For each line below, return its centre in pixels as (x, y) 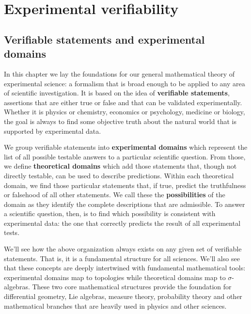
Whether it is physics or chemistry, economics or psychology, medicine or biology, (125, 112)
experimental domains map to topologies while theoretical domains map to (115, 277)
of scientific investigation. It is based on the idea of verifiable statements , (117, 93)
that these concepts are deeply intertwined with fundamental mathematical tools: (125, 268)
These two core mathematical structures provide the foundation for (132, 287)
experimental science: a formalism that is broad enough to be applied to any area (125, 83)
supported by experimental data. (53, 131)
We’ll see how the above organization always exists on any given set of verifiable (123, 249)
